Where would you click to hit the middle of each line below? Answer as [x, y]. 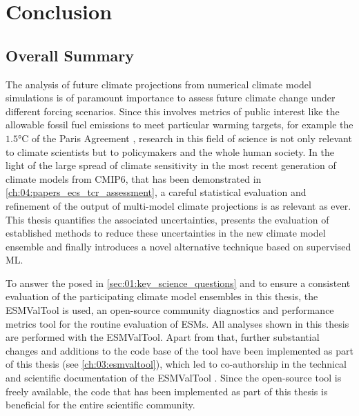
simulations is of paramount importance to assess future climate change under [171, 98]
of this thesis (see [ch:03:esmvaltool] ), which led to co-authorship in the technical [176, 364]
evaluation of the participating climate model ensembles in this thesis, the [162, 296]
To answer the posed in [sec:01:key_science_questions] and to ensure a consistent [178, 283]
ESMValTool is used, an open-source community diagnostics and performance [170, 310]
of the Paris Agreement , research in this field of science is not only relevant [192, 138]
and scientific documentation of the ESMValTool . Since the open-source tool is [174, 378]
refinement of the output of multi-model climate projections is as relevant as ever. [178, 205]
